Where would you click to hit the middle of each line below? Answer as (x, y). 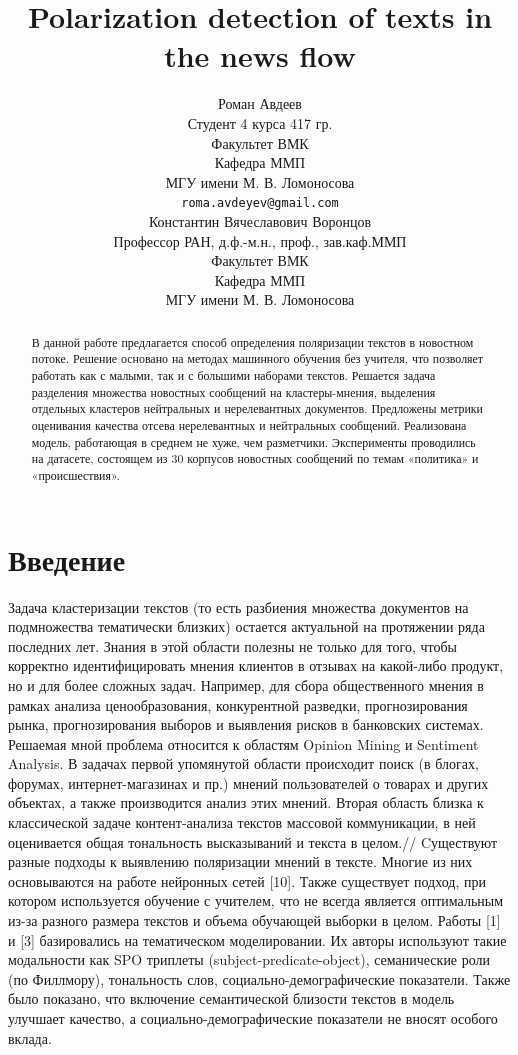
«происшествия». (75, 474)
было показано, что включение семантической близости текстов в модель (231, 998)
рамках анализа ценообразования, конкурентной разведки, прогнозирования (238, 704)
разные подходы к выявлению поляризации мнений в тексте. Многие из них (240, 861)
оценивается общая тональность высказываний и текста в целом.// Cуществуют (253, 841)
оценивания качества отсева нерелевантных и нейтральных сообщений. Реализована (249, 424)
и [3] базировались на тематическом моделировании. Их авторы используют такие (257, 939)
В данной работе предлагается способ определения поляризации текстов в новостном (252, 341)
